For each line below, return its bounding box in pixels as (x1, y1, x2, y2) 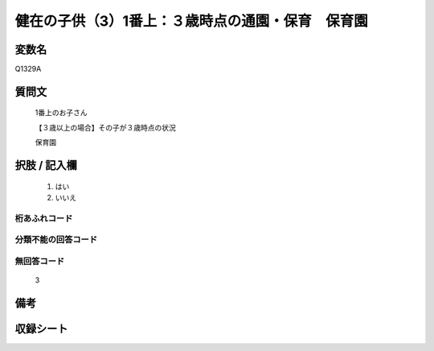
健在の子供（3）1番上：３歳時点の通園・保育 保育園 (14, 12, 369, 30)
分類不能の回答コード (14, 234, 98, 246)
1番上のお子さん (35, 108, 88, 118)
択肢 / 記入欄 (14, 159, 78, 172)
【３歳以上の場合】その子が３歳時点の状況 (35, 122, 176, 132)
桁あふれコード (14, 213, 73, 224)
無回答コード (14, 255, 65, 266)
